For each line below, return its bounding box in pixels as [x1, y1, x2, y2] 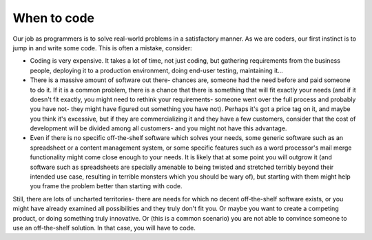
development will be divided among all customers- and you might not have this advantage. [30, 124, 287, 132]
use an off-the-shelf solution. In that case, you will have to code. [12, 223, 196, 232]
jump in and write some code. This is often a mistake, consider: [12, 43, 192, 52]
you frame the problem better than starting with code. [30, 182, 183, 190]
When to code [12, 10, 94, 26]
